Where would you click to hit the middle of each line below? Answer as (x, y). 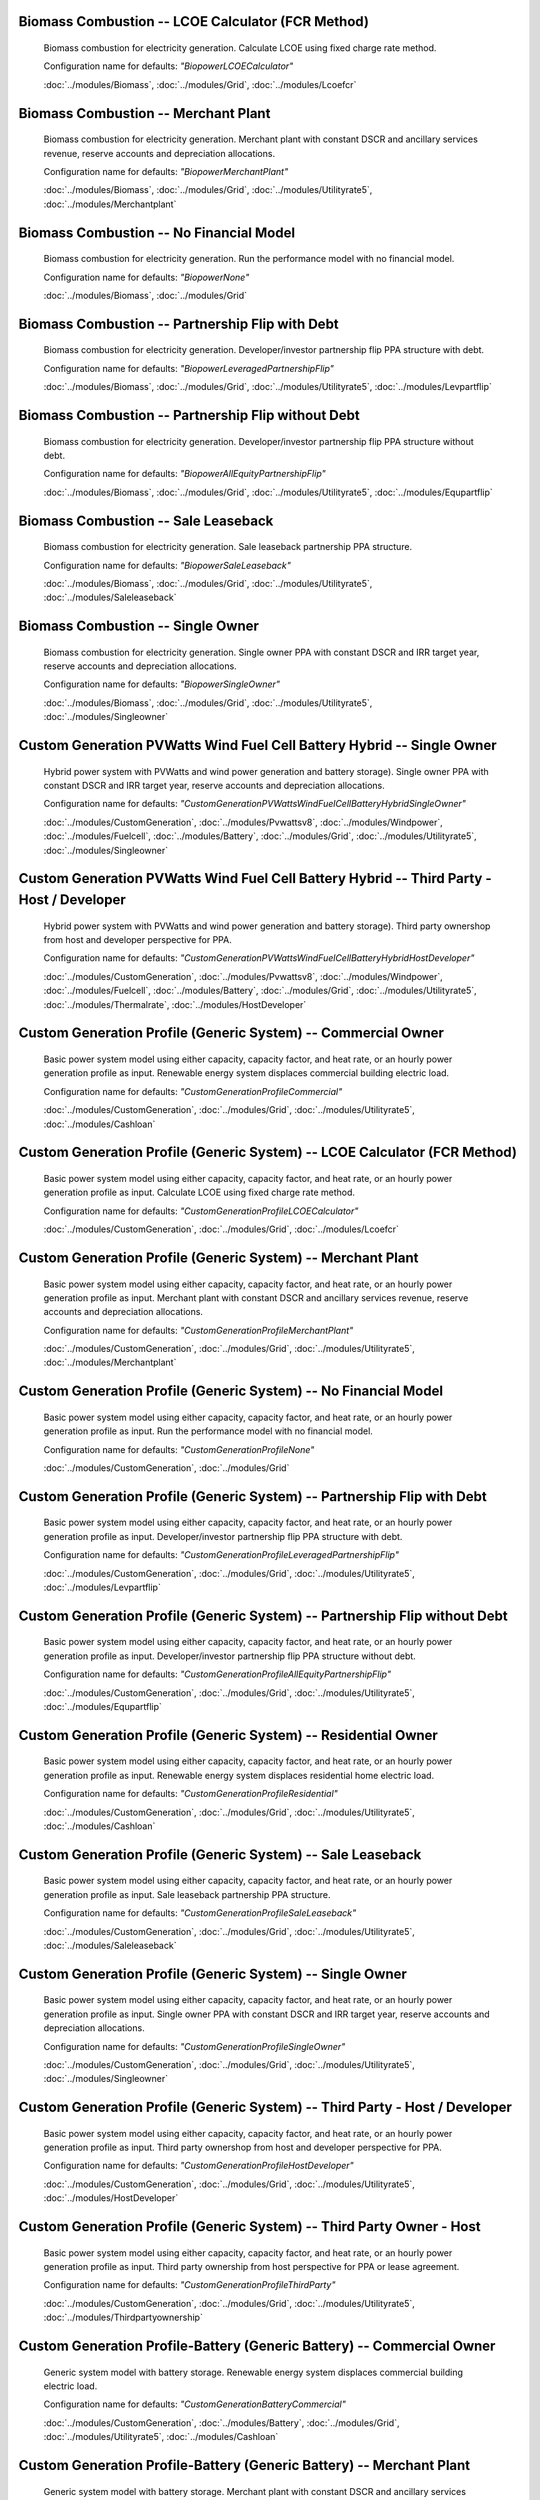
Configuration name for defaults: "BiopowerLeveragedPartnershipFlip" (189, 368)
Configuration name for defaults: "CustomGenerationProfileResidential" (191, 1794)
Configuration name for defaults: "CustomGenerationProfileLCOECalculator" (201, 1211)
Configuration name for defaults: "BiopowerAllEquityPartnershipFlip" (185, 474)
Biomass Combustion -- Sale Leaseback (146, 520)
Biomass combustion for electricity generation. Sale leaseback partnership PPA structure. (228, 547)
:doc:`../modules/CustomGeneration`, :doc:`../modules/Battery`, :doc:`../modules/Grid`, (221, 2422)
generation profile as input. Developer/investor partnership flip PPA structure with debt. (223, 1536)
